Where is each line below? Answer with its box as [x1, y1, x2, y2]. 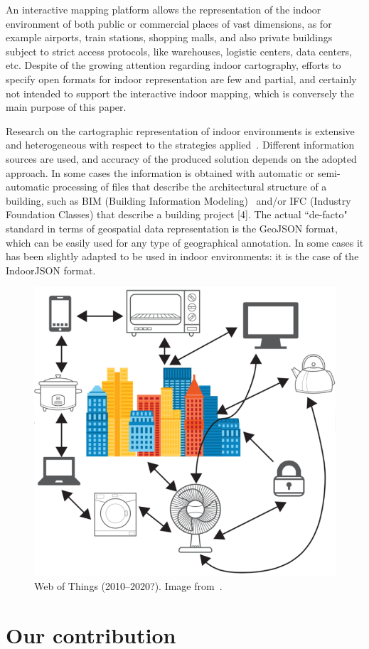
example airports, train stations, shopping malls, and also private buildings [6, 30, 333, 45]
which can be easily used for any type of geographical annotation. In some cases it [6, 235, 364, 250]
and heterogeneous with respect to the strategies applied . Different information [6, 137, 355, 152]
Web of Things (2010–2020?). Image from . [34, 578, 223, 593]
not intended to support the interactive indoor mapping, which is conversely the [6, 85, 355, 100]
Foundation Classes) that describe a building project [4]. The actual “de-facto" [6, 207, 348, 222]
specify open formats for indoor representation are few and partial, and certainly [6, 71, 357, 86]
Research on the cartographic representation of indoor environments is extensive [6, 123, 355, 138]
